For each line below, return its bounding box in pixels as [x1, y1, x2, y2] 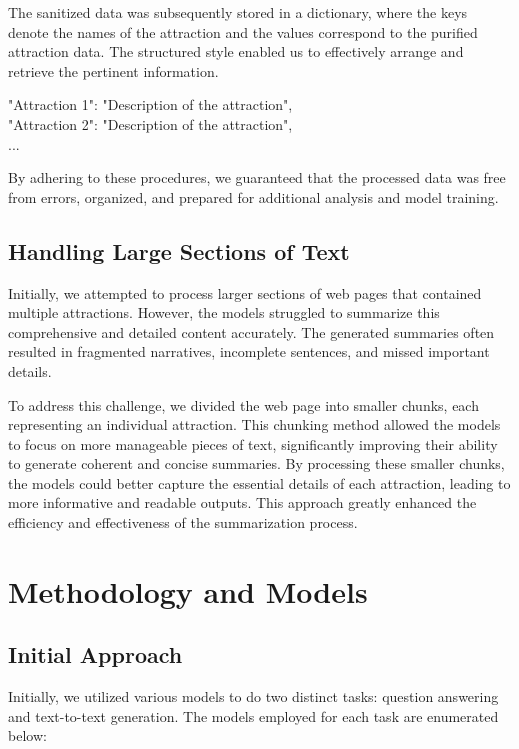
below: [8, 725, 47, 746]
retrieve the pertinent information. [8, 60, 219, 81]
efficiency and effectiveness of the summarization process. [8, 512, 358, 533]
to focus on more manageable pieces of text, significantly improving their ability [8, 433, 498, 454]
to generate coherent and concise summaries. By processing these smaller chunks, [8, 453, 505, 474]
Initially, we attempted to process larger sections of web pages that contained [8, 282, 482, 303]
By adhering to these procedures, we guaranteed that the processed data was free [8, 167, 506, 188]
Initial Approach [8, 639, 183, 670]
